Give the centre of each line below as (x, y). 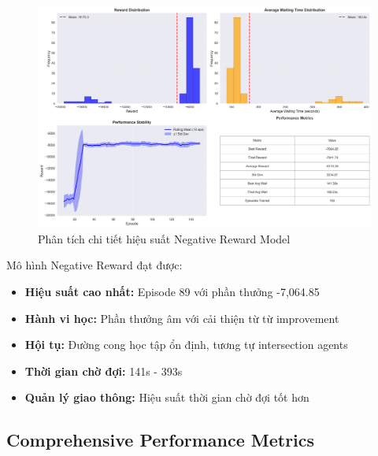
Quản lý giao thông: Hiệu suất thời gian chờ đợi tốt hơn (167, 397)
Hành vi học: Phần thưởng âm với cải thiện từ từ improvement (182, 318)
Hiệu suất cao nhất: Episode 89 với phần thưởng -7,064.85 (172, 291)
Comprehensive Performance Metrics (161, 440)
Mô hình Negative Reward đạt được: (94, 265)
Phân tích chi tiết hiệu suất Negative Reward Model (164, 238)
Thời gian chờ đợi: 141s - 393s (104, 371)
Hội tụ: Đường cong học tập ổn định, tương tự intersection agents (186, 345)
